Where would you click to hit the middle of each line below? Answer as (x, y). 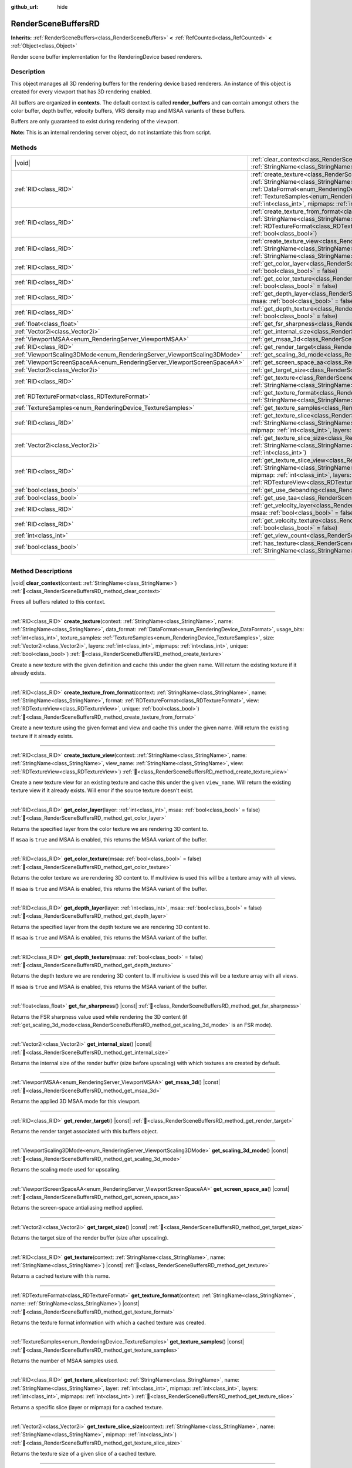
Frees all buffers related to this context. (58, 602)
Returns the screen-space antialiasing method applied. (77, 1208)
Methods (24, 147)
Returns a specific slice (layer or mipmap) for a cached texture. (87, 1407)
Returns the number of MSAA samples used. (65, 1361)
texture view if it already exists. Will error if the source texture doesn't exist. (102, 790)
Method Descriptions (42, 571)
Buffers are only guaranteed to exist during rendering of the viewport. (95, 122)
